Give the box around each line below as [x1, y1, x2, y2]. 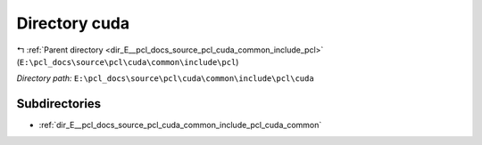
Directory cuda [16, 13, 129, 33]
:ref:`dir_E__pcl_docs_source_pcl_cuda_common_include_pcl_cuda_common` [38, 120, 322, 131]
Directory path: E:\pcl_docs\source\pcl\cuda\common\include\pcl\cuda [16, 73, 314, 84]
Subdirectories [16, 96, 102, 111]
